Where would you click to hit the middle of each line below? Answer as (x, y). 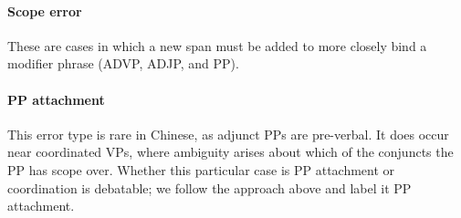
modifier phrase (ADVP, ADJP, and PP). (123, 63)
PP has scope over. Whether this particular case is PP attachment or (201, 169)
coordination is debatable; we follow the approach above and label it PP (210, 187)
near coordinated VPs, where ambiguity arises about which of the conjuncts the (230, 152)
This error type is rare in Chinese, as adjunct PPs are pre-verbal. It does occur (228, 134)
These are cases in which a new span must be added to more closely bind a (217, 45)
